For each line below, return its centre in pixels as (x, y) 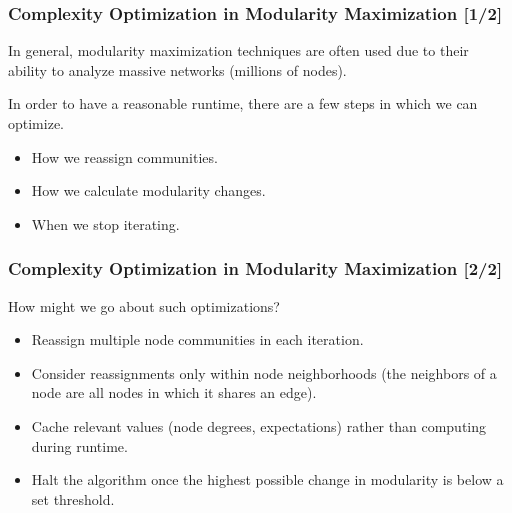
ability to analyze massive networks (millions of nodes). (177, 69)
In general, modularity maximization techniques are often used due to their (238, 50)
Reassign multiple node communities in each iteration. (197, 339)
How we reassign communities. (124, 156)
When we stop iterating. (105, 223)
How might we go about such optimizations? (144, 305)
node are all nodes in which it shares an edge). (174, 392)
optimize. (36, 123)
